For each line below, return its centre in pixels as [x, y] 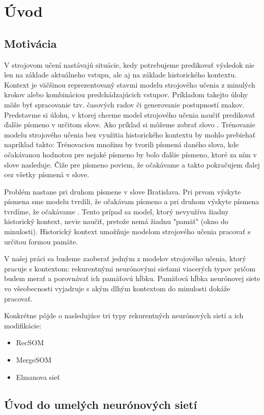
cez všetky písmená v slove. [47, 174]
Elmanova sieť [38, 377]
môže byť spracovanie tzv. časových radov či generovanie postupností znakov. [124, 104]
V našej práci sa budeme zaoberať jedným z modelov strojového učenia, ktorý [125, 258]
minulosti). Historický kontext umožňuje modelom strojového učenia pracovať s [127, 231]
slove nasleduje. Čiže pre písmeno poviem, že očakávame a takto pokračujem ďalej [132, 164]
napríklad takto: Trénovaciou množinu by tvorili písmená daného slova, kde [122, 144]
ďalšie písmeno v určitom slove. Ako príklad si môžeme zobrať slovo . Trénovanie [130, 124]
